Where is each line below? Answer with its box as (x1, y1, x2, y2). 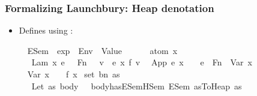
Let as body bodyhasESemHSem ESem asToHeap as (31, 79, 242, 92)
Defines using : (19, 24, 73, 37)
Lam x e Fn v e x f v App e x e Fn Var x (31, 56, 252, 68)
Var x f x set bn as (27, 68, 120, 80)
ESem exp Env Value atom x (27, 44, 178, 56)
